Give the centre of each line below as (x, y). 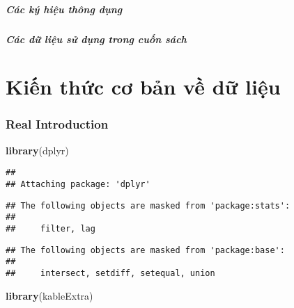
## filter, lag (51, 228)
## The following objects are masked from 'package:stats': (148, 205)
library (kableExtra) (49, 295)
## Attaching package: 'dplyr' (78, 184)
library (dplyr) (37, 150)
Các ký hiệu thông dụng (64, 9)
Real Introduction (57, 124)
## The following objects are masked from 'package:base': (145, 250)
